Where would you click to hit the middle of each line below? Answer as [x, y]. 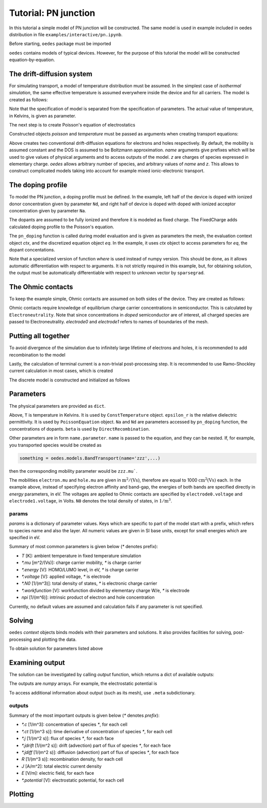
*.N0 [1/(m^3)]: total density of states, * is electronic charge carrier [89, 583]
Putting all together [40, 336]
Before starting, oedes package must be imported [60, 44]
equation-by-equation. [32, 60]
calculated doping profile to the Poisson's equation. [62, 227]
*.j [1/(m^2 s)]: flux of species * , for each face [67, 739]
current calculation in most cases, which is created [61, 371]
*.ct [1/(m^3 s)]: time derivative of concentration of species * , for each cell [97, 731]
